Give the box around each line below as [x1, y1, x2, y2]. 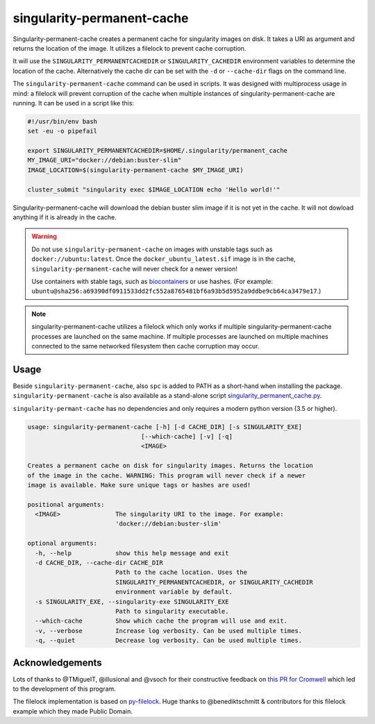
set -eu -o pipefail [27, 127, 97, 135]
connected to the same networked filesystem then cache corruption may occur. [31, 342, 260, 350]
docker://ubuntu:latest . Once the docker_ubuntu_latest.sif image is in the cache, [31, 255, 296, 263]
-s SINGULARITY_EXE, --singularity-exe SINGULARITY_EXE [35, 598, 229, 605]
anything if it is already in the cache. [12, 212, 117, 221]
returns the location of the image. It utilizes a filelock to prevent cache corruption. [12, 44, 247, 52]
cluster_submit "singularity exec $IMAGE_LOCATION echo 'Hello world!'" [27, 185, 281, 194]
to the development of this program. [12, 684, 116, 693]
